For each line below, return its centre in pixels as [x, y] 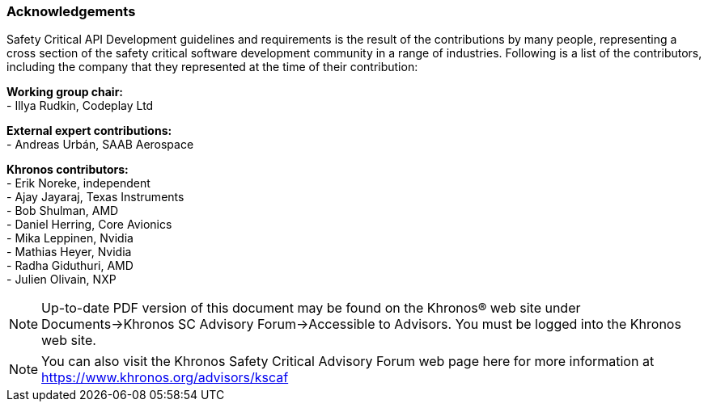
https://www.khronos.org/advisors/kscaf [165, 378]
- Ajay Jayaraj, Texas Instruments [95, 197]
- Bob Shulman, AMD [63, 211]
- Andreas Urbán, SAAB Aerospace [100, 145]
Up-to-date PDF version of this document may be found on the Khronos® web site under [311, 308]
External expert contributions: [89, 131]
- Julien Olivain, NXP [61, 280]
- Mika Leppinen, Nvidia [70, 238]
